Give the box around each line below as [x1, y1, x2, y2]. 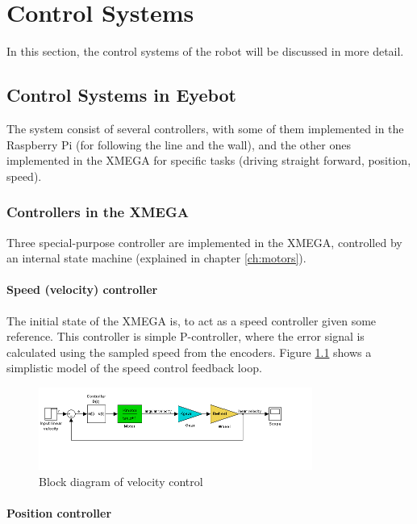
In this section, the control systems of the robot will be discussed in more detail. [6, 43, 404, 60]
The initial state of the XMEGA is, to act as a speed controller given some [6, 312, 377, 329]
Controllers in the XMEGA [6, 202, 189, 222]
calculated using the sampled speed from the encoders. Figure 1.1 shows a [6, 343, 372, 360]
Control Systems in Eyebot [6, 82, 237, 107]
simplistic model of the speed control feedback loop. [6, 359, 262, 376]
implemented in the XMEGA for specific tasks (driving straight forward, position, [6, 152, 411, 169]
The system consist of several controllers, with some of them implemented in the [6, 119, 404, 136]
